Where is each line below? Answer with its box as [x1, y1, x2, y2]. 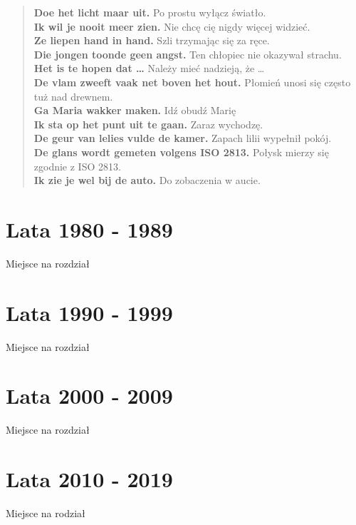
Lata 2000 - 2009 [6, 381, 173, 410]
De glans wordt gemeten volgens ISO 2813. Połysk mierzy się [33, 144, 329, 159]
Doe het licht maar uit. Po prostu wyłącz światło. [33, 5, 266, 19]
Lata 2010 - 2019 [6, 464, 173, 494]
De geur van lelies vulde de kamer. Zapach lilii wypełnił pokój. [33, 131, 332, 146]
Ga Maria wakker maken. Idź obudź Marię [33, 103, 236, 118]
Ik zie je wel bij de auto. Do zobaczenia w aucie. [33, 173, 261, 188]
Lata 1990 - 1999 [6, 297, 173, 327]
